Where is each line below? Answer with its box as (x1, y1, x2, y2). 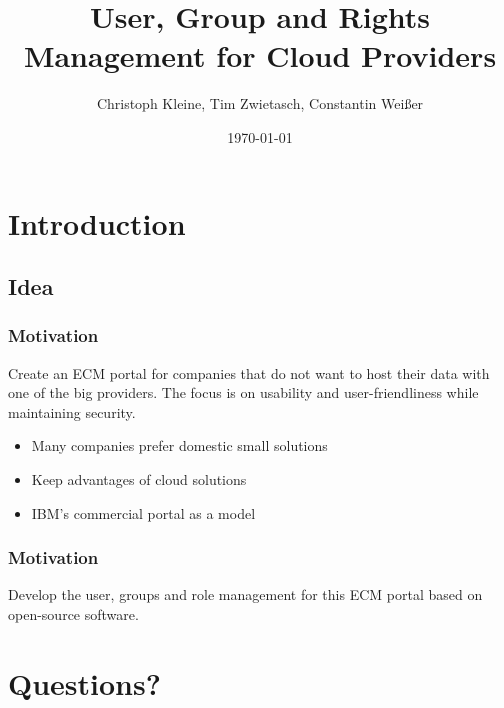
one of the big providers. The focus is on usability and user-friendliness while (8, 382, 479, 403)
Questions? (8, 662, 161, 703)
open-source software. (8, 604, 139, 625)
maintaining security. (8, 401, 136, 422)
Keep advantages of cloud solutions (31, 469, 247, 490)
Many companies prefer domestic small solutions (31, 435, 328, 456)
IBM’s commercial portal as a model (31, 502, 256, 523)
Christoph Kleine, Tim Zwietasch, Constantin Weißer (96, 93, 424, 114)
